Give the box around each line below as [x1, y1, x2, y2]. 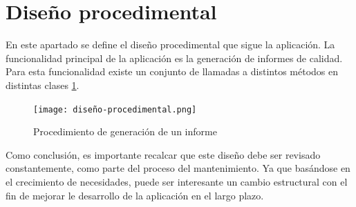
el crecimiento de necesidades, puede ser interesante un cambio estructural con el [6, 174, 348, 188]
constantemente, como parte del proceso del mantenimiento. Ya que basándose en [6, 161, 350, 175]
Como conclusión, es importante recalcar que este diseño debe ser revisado [6, 147, 321, 161]
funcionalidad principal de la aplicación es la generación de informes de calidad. [6, 50, 343, 65]
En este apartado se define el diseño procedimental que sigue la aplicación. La [6, 37, 335, 52]
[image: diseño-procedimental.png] [33, 104, 197, 115]
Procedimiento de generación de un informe [33, 124, 217, 139]
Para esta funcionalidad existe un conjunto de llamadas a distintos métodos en [6, 64, 338, 79]
